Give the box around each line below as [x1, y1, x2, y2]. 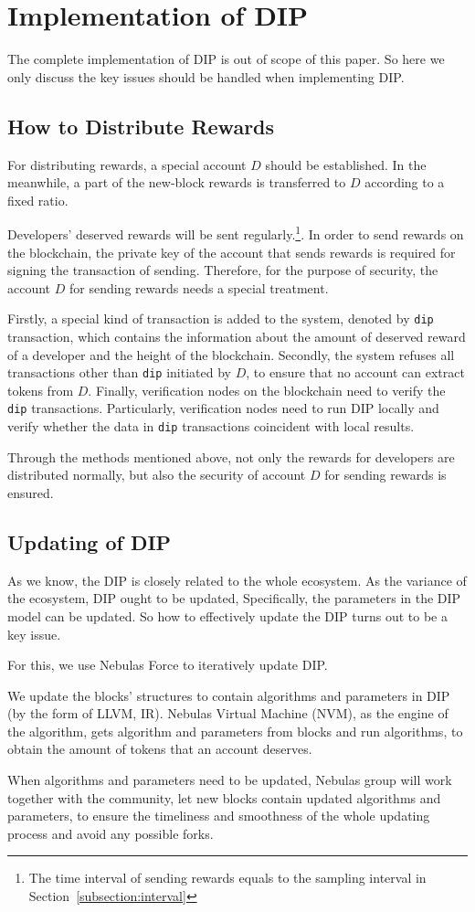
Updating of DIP [7, 527, 172, 556]
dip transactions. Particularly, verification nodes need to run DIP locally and [7, 398, 439, 418]
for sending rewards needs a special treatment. [69, 278, 329, 297]
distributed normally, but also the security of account [7, 465, 306, 484]
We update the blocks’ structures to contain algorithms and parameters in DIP [7, 685, 450, 705]
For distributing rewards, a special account [7, 154, 247, 174]
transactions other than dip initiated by [7, 363, 231, 382]
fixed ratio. [7, 190, 69, 209]
